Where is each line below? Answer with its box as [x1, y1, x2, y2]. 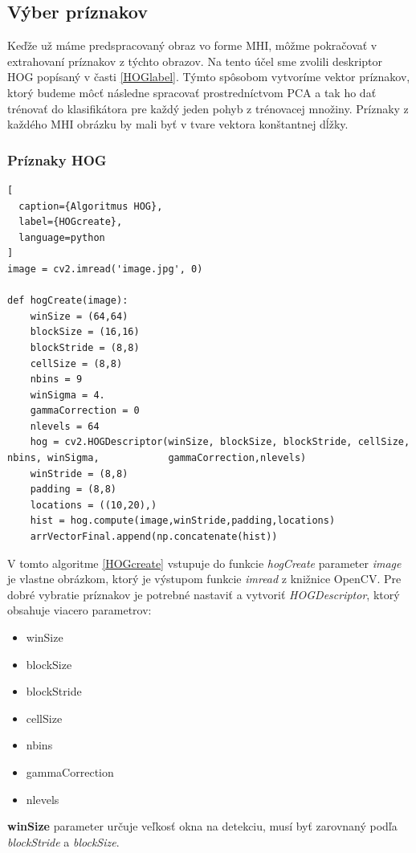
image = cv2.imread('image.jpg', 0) [7, 263, 203, 275]
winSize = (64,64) [30, 310, 128, 322]
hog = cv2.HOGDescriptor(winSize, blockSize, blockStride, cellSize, [30, 436, 410, 448]
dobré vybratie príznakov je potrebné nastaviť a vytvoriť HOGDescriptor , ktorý [7, 586, 400, 602]
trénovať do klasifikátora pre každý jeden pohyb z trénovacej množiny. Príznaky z [7, 100, 409, 116]
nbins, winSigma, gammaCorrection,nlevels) [7, 452, 307, 464]
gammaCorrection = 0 [30, 405, 140, 417]
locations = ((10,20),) [30, 499, 157, 511]
